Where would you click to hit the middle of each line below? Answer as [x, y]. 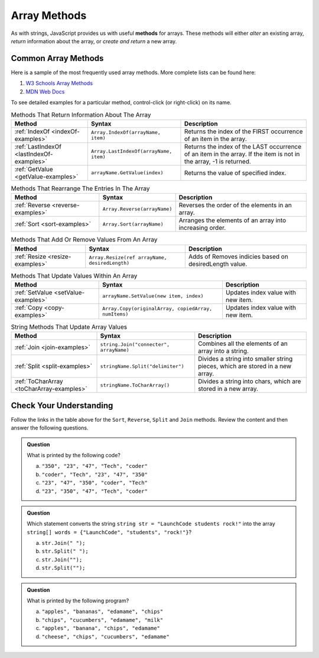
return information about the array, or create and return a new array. [94, 41]
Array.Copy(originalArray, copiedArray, [157, 308]
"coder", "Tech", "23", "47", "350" [95, 474]
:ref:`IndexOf [32, 131]
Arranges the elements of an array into [232, 220]
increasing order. [202, 228]
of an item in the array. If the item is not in [242, 154]
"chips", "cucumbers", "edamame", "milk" [102, 620]
